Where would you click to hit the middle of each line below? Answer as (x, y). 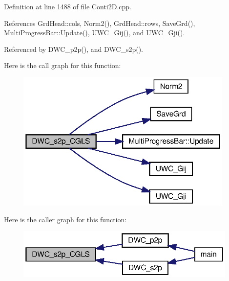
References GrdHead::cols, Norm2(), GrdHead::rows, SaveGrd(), (100, 23)
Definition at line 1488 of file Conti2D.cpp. (68, 6)
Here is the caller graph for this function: (65, 219)
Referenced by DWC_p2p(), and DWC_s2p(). (73, 49)
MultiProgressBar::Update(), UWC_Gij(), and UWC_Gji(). (94, 33)
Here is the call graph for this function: (62, 65)
